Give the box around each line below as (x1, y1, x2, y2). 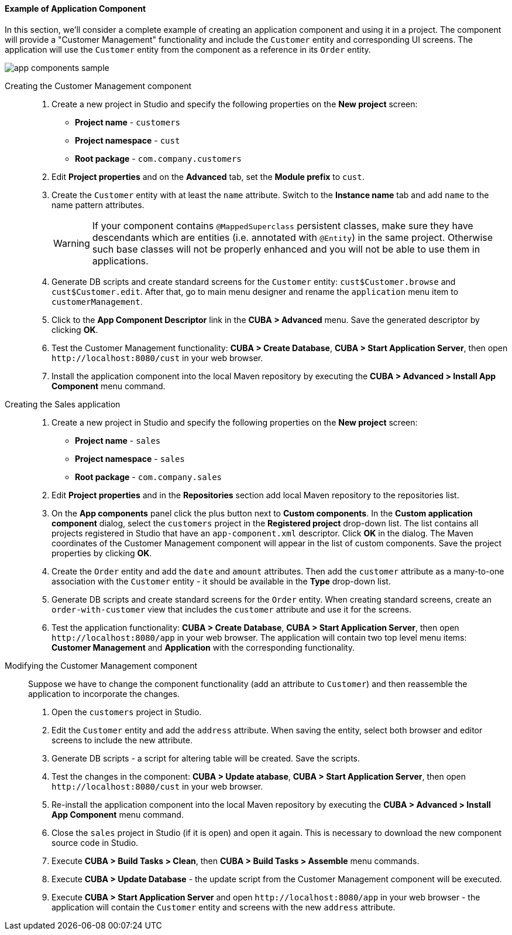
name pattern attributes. (51, 199, 145, 210)
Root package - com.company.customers (75, 153, 242, 164)
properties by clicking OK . (51, 548, 152, 558)
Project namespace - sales (75, 453, 185, 464)
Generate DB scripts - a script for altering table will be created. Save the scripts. (51, 753, 360, 763)
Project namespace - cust (75, 135, 180, 145)
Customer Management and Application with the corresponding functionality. (51, 642, 355, 652)
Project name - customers (75, 117, 180, 127)
